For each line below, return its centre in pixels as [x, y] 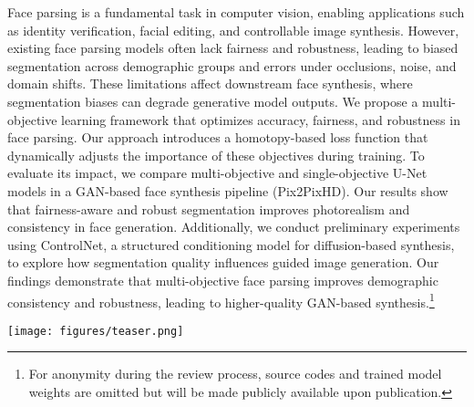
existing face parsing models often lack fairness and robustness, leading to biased [233, 48]
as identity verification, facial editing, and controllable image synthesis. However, [233, 30]
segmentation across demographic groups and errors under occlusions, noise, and [232, 65]
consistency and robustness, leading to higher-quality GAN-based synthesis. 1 [221, 300]
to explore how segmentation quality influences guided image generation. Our [223, 262]
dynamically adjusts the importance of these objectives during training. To [216, 155]
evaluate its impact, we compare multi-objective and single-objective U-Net [217, 173]
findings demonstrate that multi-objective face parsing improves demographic [223, 280]
